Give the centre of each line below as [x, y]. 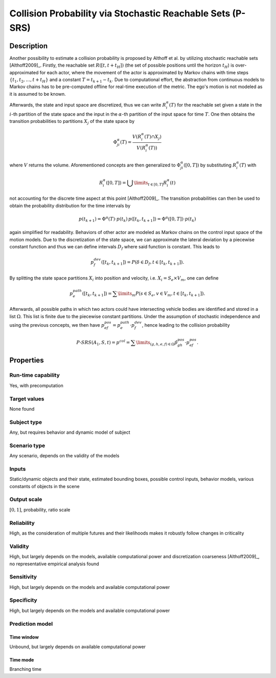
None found [22, 409]
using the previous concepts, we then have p [57, 325]
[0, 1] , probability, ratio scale [40, 510]
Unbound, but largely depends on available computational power [77, 647]
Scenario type [27, 446]
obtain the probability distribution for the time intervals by [70, 205]
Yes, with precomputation [37, 385]
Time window [24, 637]
